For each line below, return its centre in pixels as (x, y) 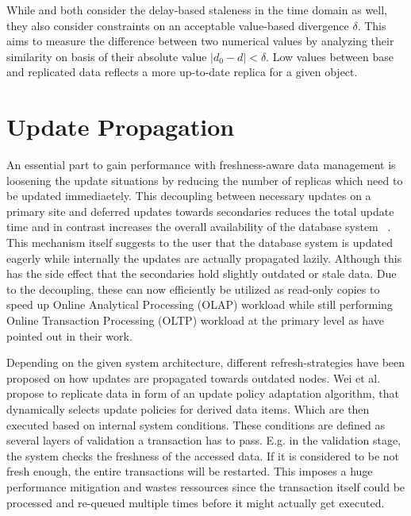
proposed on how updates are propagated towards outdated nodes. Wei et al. (194, 377)
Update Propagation (121, 127)
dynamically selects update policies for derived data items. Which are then (188, 409)
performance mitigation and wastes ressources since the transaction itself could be (206, 486)
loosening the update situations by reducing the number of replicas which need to (205, 180)
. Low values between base (330, 56)
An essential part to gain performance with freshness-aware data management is (201, 165)
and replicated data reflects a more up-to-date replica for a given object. (182, 72)
